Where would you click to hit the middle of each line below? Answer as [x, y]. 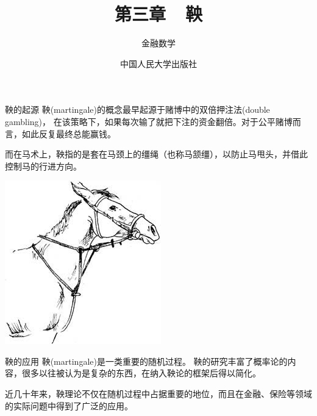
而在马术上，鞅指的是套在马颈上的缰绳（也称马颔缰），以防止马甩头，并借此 [156, 154]
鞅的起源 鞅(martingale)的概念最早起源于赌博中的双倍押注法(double [137, 109]
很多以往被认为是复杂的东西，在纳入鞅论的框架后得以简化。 [141, 373]
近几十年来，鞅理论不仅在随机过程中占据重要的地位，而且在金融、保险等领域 [158, 394]
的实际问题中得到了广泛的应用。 [69, 405]
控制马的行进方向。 [43, 166]
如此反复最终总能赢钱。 [69, 133]
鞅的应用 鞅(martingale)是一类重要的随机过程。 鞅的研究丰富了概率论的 [146, 361]
